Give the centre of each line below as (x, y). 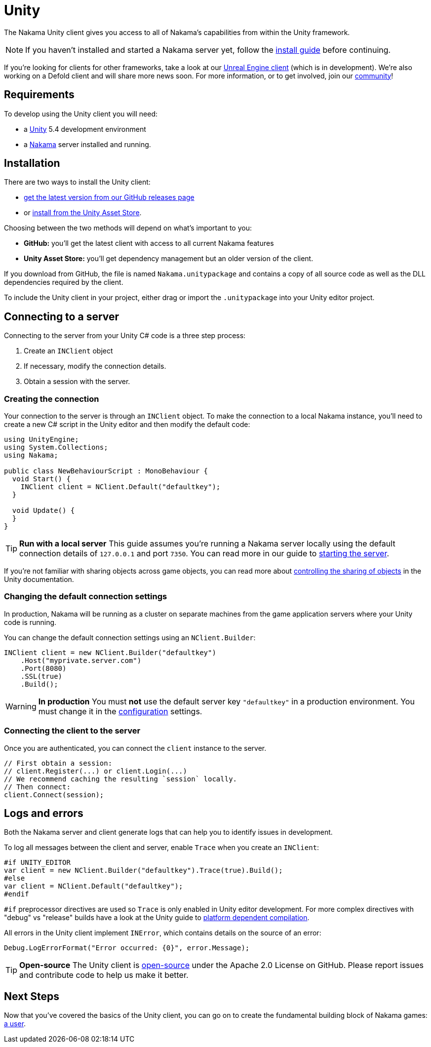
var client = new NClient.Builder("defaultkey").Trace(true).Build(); (143, 871)
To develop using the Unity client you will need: (81, 114)
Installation (32, 163)
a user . (15, 1024)
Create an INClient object (68, 351)
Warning (21, 706)
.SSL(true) (41, 676)
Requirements (39, 95)
